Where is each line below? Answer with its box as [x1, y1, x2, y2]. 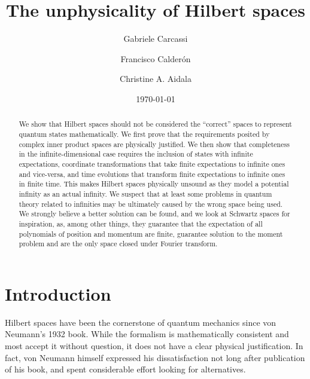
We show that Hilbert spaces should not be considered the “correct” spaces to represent [19, 119, 292, 129]
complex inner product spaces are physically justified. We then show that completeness [19, 139, 290, 149]
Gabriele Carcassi [123, 32, 188, 45]
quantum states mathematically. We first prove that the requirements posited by [19, 129, 270, 139]
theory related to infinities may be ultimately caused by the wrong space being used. [19, 198, 283, 209]
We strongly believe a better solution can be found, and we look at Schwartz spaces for [19, 209, 290, 219]
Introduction [5, 281, 111, 305]
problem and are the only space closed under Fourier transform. [19, 239, 218, 249]
